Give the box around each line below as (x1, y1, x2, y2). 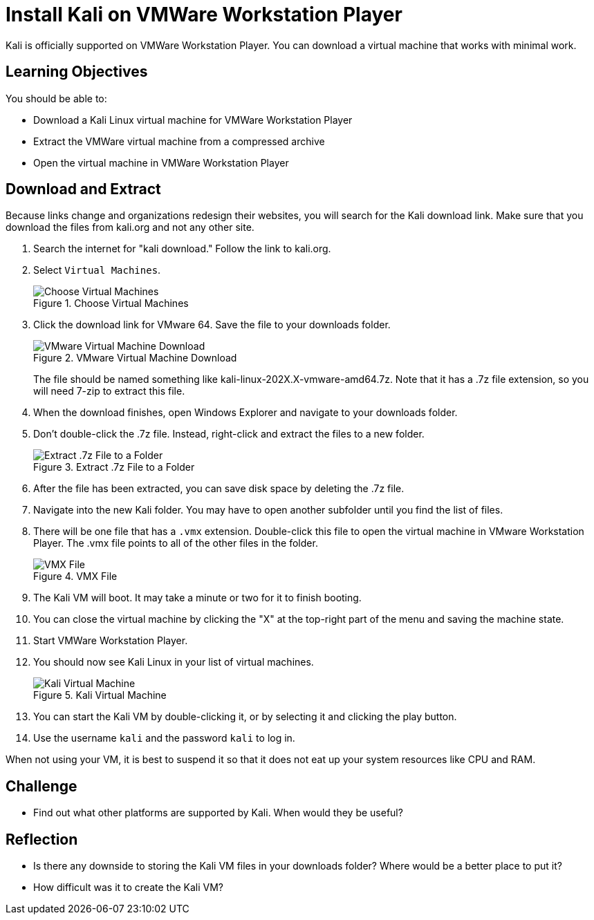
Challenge (6, 777, 77, 795)
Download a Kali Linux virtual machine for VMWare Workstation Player (33, 113, 353, 126)
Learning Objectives (6, 63, 148, 81)
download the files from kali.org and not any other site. (6, 221, 254, 234)
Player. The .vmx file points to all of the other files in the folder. (33, 537, 318, 550)
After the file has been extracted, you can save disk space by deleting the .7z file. (33, 482, 405, 495)
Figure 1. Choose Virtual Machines (33, 297, 189, 310)
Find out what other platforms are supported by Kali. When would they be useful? (33, 807, 403, 819)
